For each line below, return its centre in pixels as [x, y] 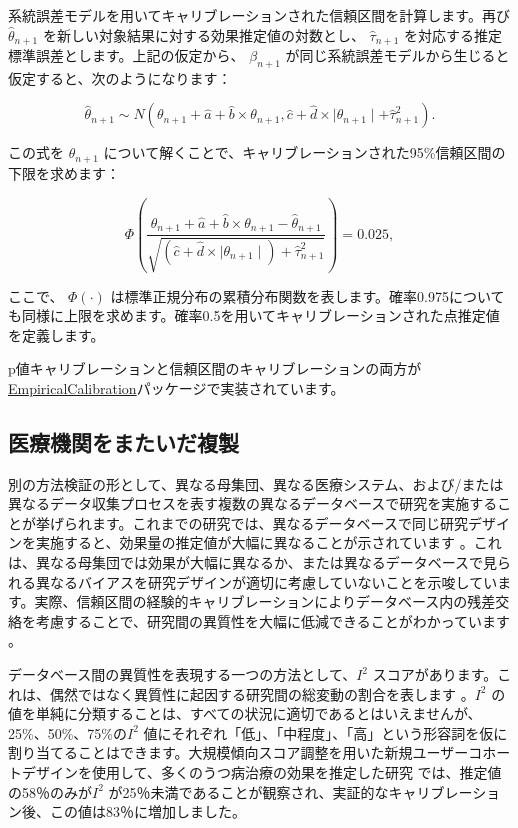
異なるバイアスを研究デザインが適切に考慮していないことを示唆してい [266, 581]
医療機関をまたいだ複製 [123, 441]
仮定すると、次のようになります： [120, 77]
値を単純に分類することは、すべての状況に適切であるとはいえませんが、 [245, 713]
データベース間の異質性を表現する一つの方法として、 [182, 674]
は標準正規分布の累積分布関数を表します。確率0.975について [307, 295]
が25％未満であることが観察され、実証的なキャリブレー [290, 791]
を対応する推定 [452, 34]
